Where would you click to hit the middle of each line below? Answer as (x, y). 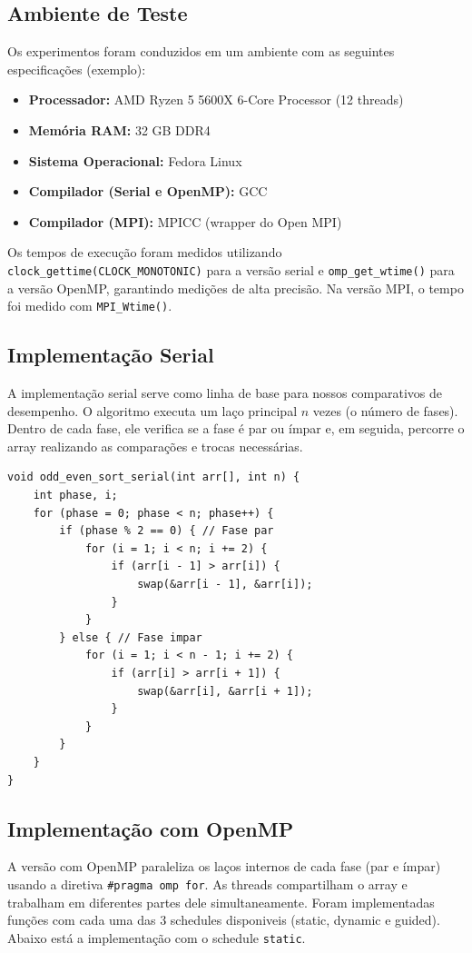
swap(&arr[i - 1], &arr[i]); (225, 584)
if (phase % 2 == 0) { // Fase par (167, 531)
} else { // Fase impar (131, 637)
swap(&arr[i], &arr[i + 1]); (225, 691)
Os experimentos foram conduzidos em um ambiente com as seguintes (201, 51)
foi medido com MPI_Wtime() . (90, 306)
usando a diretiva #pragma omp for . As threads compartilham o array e (207, 884)
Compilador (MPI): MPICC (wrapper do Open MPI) (185, 221)
